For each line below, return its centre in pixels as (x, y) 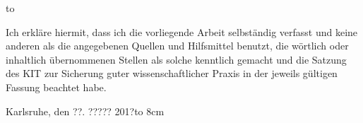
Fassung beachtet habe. (56, 87)
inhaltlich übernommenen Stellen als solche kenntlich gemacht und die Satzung (176, 59)
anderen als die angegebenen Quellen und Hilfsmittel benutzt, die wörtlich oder (177, 46)
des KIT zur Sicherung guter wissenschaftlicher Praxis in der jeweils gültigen (172, 73)
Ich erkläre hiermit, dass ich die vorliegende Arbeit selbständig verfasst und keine (182, 31)
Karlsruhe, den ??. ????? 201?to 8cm (85, 111)
